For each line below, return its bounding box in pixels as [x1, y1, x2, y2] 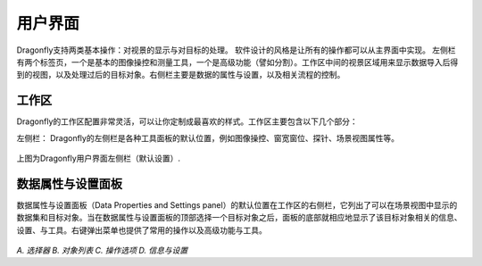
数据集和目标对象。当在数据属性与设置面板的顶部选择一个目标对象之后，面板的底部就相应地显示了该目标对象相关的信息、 [16, 212, 462, 223]
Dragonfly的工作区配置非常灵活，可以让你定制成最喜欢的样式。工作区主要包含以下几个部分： [16, 116, 358, 127]
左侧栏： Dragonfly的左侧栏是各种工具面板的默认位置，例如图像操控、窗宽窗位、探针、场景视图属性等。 [16, 132, 399, 143]
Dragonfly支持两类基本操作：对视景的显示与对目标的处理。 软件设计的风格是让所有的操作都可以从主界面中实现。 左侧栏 [16, 45, 456, 55]
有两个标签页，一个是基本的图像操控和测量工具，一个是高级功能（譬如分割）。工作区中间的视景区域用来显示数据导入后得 [16, 56, 459, 67]
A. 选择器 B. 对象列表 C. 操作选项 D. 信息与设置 [16, 245, 188, 256]
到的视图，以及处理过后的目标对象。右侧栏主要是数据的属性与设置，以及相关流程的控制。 [16, 70, 345, 80]
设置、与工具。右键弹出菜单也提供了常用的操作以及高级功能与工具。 [16, 224, 267, 236]
